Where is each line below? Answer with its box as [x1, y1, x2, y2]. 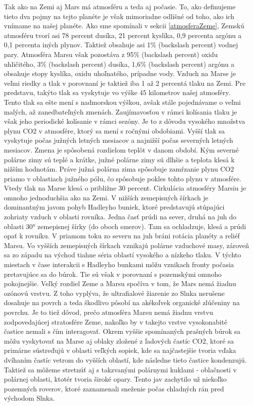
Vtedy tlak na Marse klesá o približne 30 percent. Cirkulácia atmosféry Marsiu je [4, 183, 246, 193]
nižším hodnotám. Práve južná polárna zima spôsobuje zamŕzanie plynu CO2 [4, 164, 234, 174]
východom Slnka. [4, 393, 55, 403]
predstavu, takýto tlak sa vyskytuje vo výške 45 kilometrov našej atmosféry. [4, 87, 231, 97]
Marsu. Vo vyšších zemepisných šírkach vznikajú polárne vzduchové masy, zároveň [4, 240, 249, 250]
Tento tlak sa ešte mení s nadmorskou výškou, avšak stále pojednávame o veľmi [4, 97, 241, 107]
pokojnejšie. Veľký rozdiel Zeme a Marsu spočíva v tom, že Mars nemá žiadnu [4, 278, 236, 289]
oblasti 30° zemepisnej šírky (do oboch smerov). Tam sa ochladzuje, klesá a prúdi [4, 221, 246, 231]
